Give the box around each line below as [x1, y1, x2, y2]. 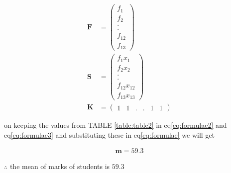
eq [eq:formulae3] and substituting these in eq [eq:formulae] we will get [4, 129, 215, 140]
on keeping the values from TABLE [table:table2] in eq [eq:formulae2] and [4, 120, 227, 130]
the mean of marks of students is [9, 161, 110, 172]
